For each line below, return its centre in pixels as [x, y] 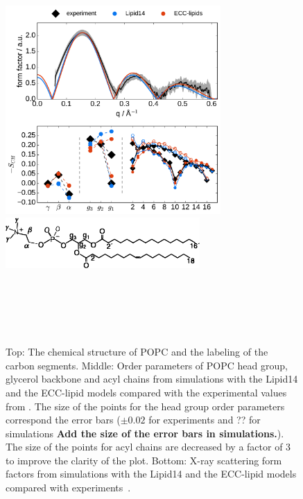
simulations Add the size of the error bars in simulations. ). [145, 433]
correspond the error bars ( [63, 420]
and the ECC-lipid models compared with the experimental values [146, 392]
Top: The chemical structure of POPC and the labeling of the [137, 352]
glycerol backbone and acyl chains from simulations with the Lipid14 [152, 379]
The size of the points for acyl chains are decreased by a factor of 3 [148, 447]
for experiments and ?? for [205, 420]
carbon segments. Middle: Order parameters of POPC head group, [147, 365]
